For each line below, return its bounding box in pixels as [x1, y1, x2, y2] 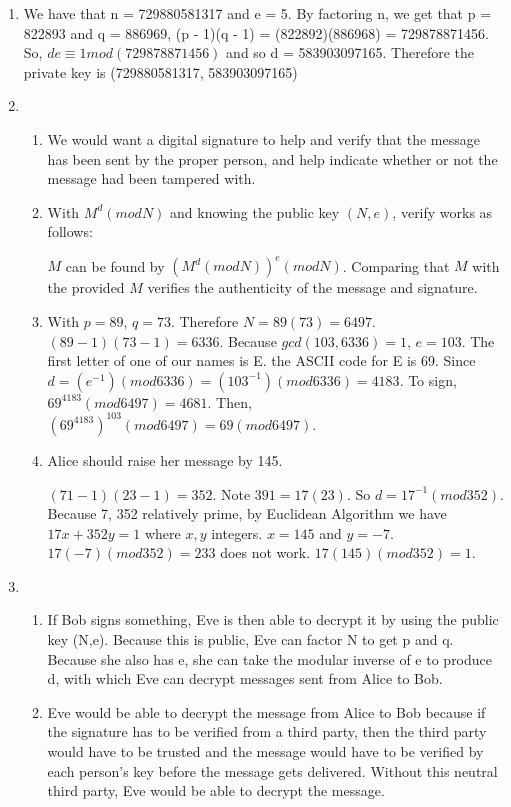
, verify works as [392, 201, 493, 222]
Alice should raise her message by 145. [47, 449, 283, 470]
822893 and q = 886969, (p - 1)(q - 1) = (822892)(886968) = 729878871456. [23, 22, 489, 43]
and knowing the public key [170, 201, 340, 222]
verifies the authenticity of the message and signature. [147, 277, 478, 298]
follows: [47, 221, 93, 242]
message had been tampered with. [47, 168, 256, 189]
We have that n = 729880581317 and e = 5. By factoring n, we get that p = [23, 3, 492, 23]
